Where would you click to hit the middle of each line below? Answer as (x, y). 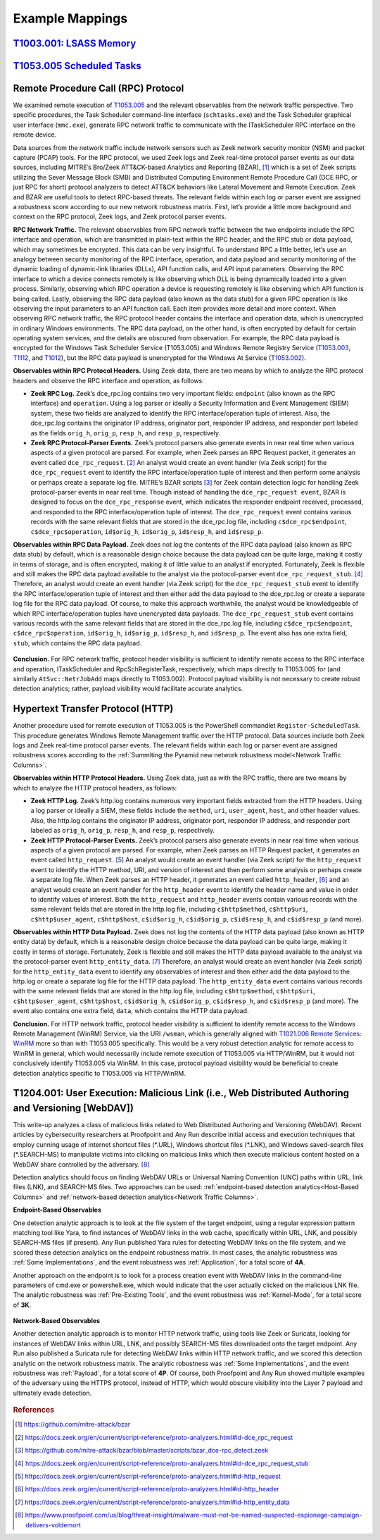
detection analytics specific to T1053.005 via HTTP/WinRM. (99, 1073)
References (34, 1410)
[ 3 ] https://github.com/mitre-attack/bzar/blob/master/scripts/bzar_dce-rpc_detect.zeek (142, 1451)
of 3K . (22, 1305)
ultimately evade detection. (52, 1393)
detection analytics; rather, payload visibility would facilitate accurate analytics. (128, 689)
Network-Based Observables (57, 1321)
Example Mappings (70, 18)
